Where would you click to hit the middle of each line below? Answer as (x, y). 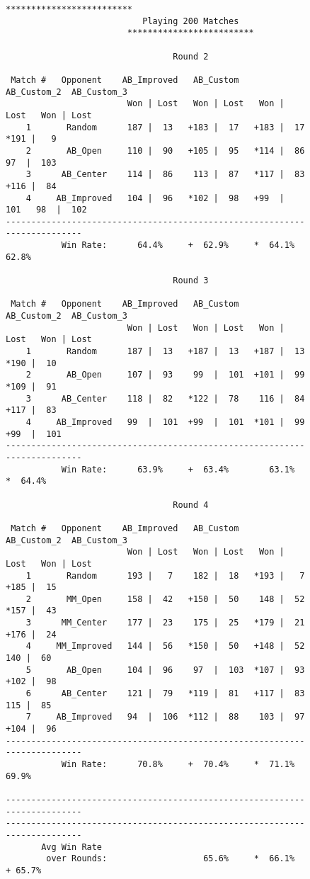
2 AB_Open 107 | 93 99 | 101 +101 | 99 (165, 375)
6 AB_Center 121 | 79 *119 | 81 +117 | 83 (165, 694)
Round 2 (191, 56)
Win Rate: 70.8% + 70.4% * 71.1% (178, 764)
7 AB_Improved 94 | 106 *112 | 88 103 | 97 (165, 717)
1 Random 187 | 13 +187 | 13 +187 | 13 (165, 352)
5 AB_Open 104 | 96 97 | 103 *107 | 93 (165, 670)
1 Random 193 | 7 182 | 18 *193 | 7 (165, 575)
